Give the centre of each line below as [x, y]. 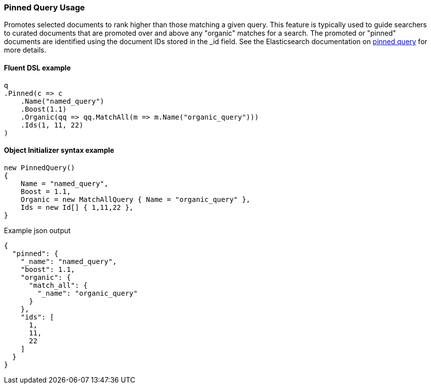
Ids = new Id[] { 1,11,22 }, [77, 207]
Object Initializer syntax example [59, 150]
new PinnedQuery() [40, 167]
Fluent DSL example [37, 67]
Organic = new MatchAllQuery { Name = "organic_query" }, [135, 199]
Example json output [37, 230]
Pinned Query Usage [45, 7]
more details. [25, 50]
